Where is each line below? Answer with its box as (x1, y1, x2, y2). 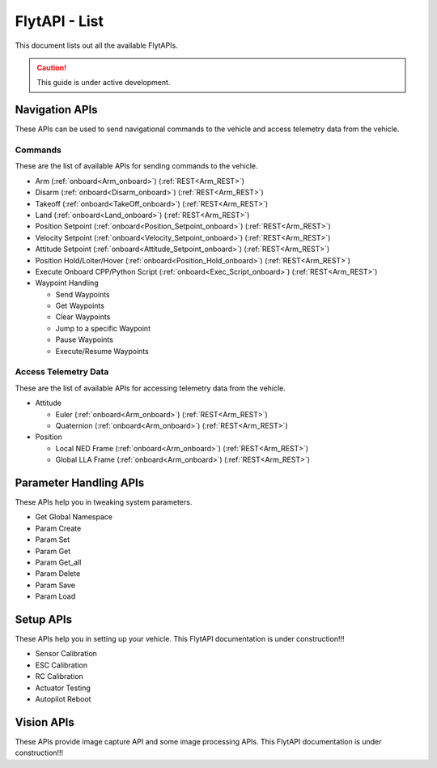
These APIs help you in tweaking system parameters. (15, 497, 193, 507)
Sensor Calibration (35, 649, 97, 659)
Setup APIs (15, 612, 73, 626)
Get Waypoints (55, 301, 105, 311)
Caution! (36, 62, 67, 72)
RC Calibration (35, 672, 84, 681)
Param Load (35, 591, 76, 601)
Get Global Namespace (35, 512, 113, 522)
